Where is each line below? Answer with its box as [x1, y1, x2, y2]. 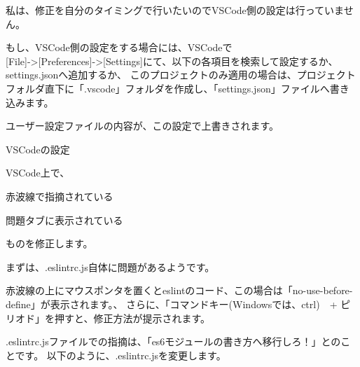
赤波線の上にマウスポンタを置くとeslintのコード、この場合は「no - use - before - [6, 283, 353, 298]
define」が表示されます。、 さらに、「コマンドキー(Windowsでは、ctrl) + [6, 296, 338, 311]
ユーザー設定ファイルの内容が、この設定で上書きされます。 [6, 118, 279, 133]
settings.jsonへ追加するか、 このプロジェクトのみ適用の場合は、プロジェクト [6, 67, 356, 82]
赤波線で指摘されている [6, 188, 113, 203]
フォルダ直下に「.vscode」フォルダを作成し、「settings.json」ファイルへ [6, 81, 330, 95]
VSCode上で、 [6, 165, 70, 180]
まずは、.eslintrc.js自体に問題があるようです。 [6, 259, 215, 274]
